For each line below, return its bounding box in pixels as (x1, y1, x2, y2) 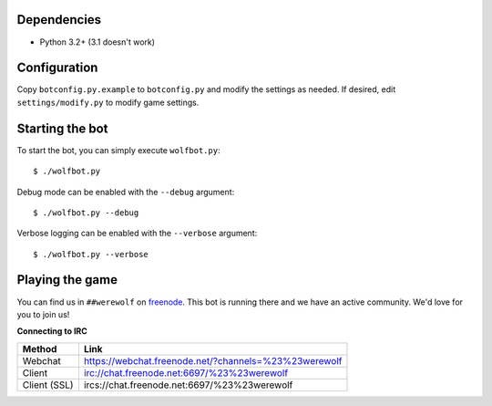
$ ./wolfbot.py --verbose (33, 249, 149, 259)
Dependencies (16, 12, 102, 27)
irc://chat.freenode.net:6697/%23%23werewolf (83, 366, 289, 379)
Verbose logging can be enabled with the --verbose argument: (16, 228, 258, 239)
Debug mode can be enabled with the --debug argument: (16, 186, 235, 197)
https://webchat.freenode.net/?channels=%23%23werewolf (83, 354, 343, 367)
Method (22, 342, 57, 355)
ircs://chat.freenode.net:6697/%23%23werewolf (83, 379, 293, 391)
